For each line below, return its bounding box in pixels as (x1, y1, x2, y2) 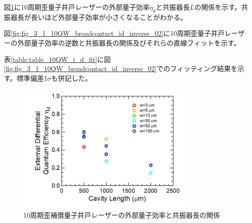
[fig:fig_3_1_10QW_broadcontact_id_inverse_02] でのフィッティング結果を (4, 63, 238, 74)
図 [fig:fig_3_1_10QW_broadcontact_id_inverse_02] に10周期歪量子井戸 (4, 28, 225, 38)
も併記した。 (51, 73, 92, 83)
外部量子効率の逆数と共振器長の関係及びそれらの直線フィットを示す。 (17, 37, 241, 47)
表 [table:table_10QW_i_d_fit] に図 (4, 54, 111, 64)
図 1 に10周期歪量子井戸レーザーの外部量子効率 (4, 2, 150, 12)
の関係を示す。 (194, 2, 241, 12)
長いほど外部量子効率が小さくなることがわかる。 (31, 12, 187, 22)
